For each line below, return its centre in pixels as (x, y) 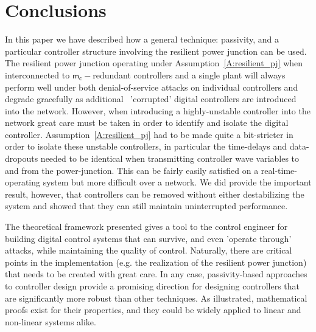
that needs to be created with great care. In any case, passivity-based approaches (156, 274)
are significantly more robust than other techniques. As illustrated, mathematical (156, 298)
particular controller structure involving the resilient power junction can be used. (156, 51)
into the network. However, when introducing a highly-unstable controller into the (158, 110)
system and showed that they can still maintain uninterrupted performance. (146, 206)
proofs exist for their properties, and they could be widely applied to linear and (153, 310)
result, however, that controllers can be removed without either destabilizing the (155, 194)
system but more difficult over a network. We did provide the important (177, 182)
